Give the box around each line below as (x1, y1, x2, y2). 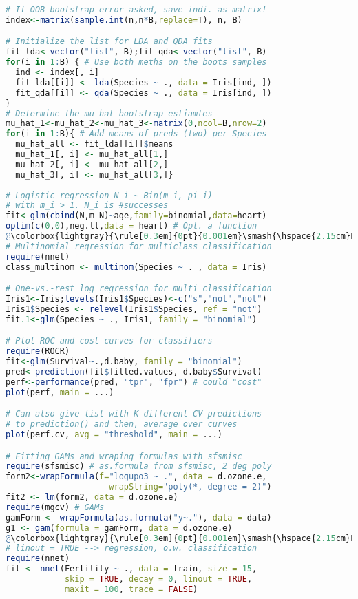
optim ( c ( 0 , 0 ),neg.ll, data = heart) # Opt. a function (6, 221, 257, 231)
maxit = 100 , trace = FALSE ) (64, 584, 198, 594)
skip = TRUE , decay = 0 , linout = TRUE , (64, 574, 253, 585)
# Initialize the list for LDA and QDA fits (6, 36, 213, 47)
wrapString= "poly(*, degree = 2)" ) (109, 482, 272, 492)
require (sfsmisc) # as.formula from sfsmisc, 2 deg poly (6, 461, 272, 472)
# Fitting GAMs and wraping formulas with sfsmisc (6, 451, 242, 461)
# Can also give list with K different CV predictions (6, 409, 262, 419)
